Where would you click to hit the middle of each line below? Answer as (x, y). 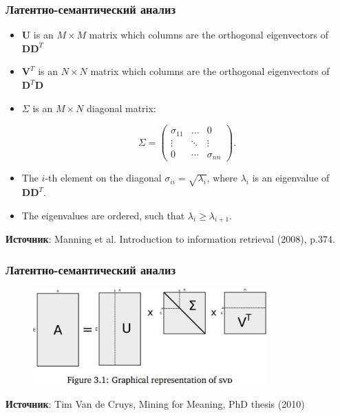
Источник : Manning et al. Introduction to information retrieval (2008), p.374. (170, 239)
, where (222, 178)
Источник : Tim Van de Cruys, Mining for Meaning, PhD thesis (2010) (155, 404)
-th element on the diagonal (103, 178)
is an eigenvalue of (291, 178)
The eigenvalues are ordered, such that (103, 215)
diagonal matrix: (121, 108)
